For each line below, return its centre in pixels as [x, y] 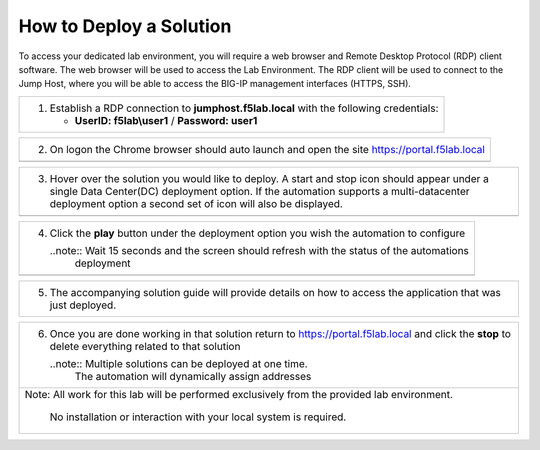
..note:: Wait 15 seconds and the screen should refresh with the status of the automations [259, 250]
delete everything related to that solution [145, 346]
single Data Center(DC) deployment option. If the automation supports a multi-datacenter [259, 191]
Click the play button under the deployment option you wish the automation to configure [257, 233]
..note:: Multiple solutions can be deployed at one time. [179, 363]
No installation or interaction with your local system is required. [198, 417]
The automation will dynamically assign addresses [193, 376]
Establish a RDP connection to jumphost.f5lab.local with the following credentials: [244, 108]
